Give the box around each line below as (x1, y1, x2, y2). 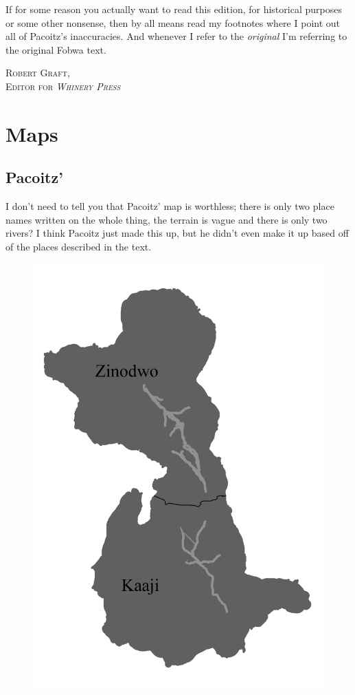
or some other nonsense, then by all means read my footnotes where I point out (5, 15, 341, 30)
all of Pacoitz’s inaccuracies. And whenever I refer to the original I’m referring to (5, 29, 347, 43)
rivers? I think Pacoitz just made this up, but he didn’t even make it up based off (5, 226, 349, 240)
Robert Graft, (5, 65, 70, 80)
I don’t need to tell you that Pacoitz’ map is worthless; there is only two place (5, 199, 334, 213)
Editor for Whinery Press (5, 78, 121, 93)
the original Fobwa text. (5, 42, 106, 56)
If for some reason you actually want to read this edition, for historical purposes (5, 2, 342, 16)
